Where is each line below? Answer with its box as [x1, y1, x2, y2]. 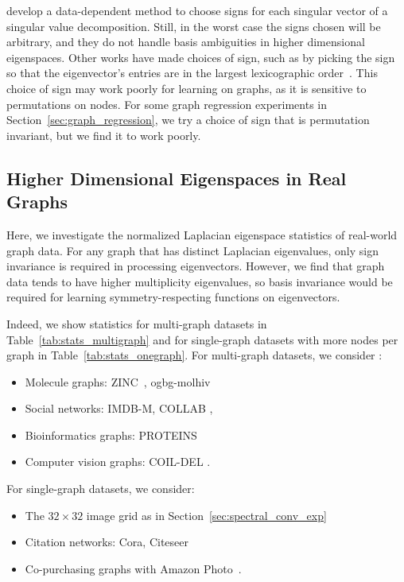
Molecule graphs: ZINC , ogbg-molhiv [25, 373, 211, 390]
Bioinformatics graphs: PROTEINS [25, 426, 197, 443]
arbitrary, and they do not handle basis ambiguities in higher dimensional [6, 33, 365, 50]
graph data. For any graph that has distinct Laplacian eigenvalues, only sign [6, 242, 379, 258]
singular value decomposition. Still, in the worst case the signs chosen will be [6, 17, 381, 34]
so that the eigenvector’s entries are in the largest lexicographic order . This [6, 64, 378, 81]
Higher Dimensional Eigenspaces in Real [6, 165, 347, 190]
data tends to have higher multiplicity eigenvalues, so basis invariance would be [6, 273, 393, 289]
